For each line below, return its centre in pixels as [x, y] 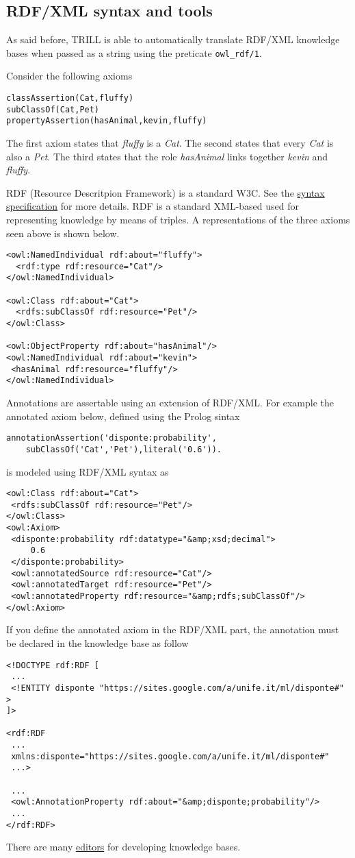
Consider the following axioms [69, 76]
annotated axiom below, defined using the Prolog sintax [123, 416]
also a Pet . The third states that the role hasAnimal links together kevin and [167, 156]
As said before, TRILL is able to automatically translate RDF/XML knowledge [173, 39]
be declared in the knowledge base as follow [97, 642]
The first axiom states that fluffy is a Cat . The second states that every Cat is [170, 143]
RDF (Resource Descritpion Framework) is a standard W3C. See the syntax [166, 192]
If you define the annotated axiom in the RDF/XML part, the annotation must [173, 629]
